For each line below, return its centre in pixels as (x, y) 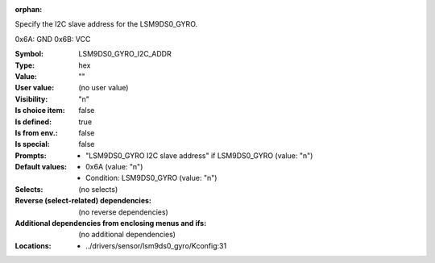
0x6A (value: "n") (114, 167)
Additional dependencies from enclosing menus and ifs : (111, 223)
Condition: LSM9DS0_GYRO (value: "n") (151, 178)
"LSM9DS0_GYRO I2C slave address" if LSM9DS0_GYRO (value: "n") (199, 155)
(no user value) (104, 88)
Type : (25, 65)
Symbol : (29, 54)
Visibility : (31, 99)
